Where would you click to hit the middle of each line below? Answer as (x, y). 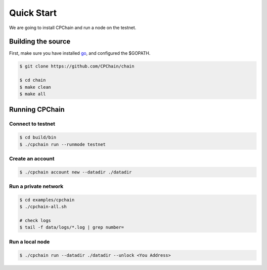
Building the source (40, 42)
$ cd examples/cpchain (47, 200)
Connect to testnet (32, 124)
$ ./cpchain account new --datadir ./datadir (76, 172)
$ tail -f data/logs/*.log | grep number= (72, 227)
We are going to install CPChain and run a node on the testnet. (73, 28)
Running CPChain (37, 110)
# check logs (35, 220)
